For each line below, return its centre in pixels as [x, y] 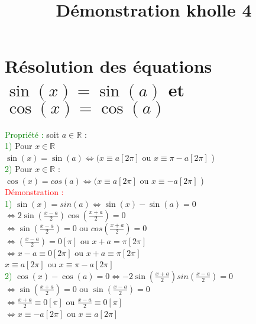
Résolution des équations [108, 66]
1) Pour [19, 146]
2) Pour [19, 169]
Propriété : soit [32, 134]
